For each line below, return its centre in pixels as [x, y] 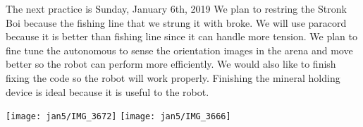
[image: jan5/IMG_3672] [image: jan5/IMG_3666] [118, 117]
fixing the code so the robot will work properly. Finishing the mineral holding [173, 77]
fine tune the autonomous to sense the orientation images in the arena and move [179, 50]
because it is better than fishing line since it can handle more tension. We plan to [182, 36]
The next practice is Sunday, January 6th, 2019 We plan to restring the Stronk [176, 8]
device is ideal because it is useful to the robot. [107, 91]
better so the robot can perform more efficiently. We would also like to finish [171, 64]
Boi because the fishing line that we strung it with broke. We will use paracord [176, 22]
